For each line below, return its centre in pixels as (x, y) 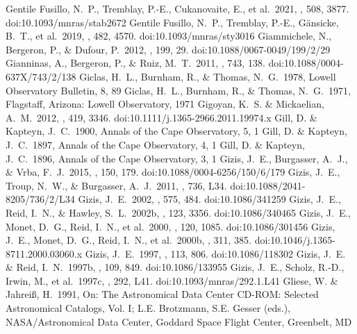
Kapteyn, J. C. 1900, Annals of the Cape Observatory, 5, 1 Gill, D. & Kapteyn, (176, 131)
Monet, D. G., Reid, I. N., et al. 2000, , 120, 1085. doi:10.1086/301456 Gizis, (171, 226)
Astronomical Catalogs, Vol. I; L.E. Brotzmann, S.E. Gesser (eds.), (148, 308)
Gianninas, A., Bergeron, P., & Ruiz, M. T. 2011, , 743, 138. (135, 63)
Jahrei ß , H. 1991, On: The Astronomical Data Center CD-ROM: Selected (162, 294)
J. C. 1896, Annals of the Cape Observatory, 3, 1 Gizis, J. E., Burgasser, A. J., (177, 158)
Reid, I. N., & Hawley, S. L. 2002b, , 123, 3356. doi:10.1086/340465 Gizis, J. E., (178, 212)
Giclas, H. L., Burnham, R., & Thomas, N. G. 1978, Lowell (208, 76)
